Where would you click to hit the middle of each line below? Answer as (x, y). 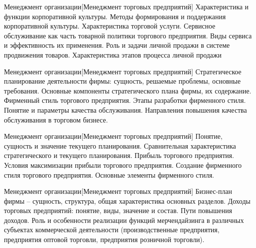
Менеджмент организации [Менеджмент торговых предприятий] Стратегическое (123, 71)
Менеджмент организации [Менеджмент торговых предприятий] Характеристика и (126, 6)
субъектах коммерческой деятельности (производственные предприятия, (112, 230)
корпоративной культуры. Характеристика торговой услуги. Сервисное (110, 26)
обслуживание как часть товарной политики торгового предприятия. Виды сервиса (128, 35)
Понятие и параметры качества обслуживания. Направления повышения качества (126, 109)
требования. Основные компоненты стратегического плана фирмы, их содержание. (128, 90)
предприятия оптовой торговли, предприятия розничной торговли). (104, 239)
